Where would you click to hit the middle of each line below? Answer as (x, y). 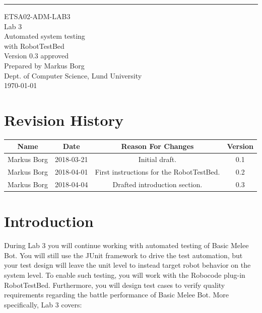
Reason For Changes (157, 146)
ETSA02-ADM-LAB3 (37, 16)
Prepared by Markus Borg (44, 65)
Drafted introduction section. (157, 184)
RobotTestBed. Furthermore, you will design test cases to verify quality (115, 285)
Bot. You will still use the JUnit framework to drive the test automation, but (123, 255)
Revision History (64, 120)
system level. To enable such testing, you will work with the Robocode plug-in (125, 275)
